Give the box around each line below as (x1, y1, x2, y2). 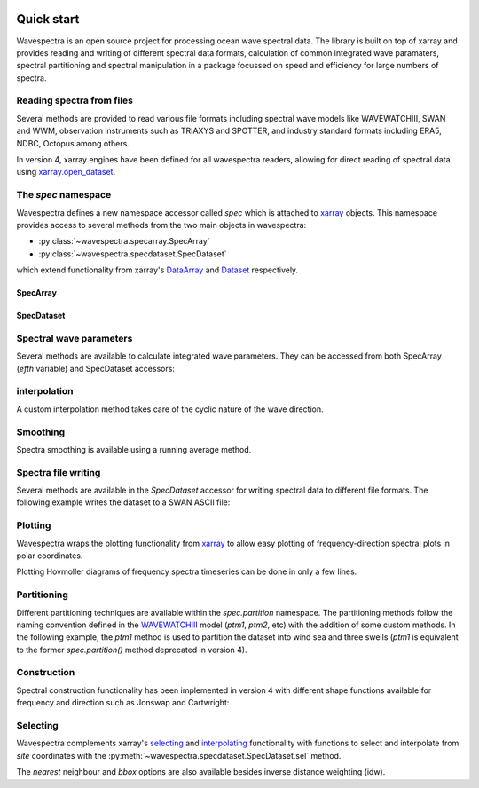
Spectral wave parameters (16, 332, 133, 344)
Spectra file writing (16, 466, 101, 478)
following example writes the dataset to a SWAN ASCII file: (16, 497, 231, 508)
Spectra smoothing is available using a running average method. (16, 444, 252, 454)
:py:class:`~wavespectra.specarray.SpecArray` (38, 236, 210, 247)
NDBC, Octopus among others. (16, 138, 130, 148)
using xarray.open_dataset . (16, 167, 115, 177)
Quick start (16, 12, 80, 27)
